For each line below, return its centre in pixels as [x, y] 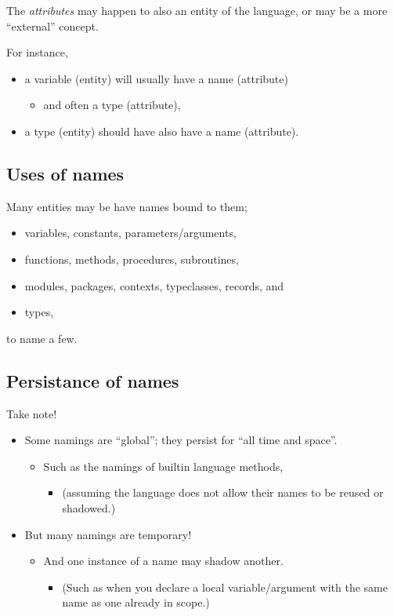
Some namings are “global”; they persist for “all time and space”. [181, 440]
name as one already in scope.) [136, 602]
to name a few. [42, 338]
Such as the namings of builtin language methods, [163, 466]
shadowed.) [89, 507]
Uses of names [65, 173]
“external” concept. [52, 26]
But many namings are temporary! [108, 534]
